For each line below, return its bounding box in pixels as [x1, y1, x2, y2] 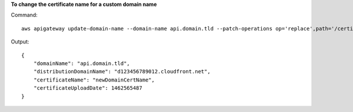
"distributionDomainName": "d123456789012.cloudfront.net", [33, 68, 211, 75]
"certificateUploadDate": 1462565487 [33, 85, 142, 91]
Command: [11, 12, 38, 19]
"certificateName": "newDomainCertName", [33, 76, 155, 83]
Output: [11, 38, 29, 45]
